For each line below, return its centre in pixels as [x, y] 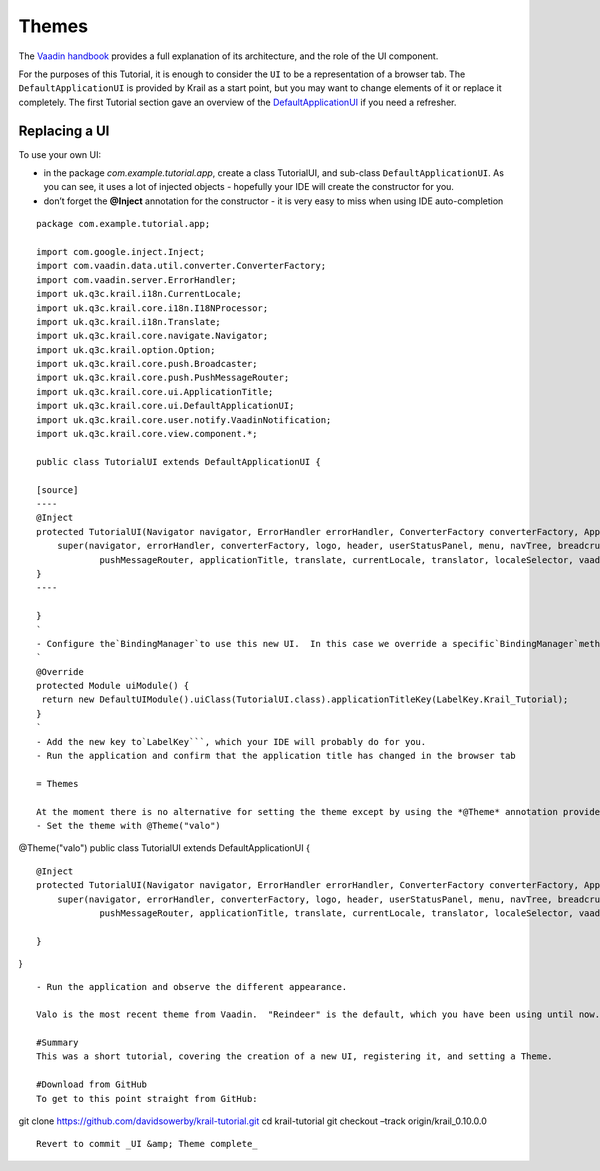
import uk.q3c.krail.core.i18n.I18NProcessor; [152, 308]
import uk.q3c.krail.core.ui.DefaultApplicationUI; [165, 406]
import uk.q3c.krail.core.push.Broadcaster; [147, 364]
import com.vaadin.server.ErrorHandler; [136, 279]
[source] [57, 489]
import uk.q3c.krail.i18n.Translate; [129, 321]
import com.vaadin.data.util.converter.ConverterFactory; [181, 266]
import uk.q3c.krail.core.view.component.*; [147, 434]
